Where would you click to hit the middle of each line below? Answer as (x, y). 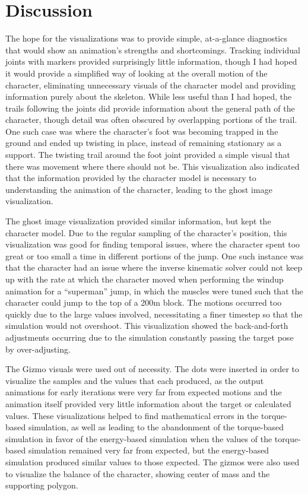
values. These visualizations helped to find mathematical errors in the (132, 415)
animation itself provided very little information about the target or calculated (148, 403)
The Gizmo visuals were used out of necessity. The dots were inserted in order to (153, 369)
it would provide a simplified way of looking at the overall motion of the (136, 73)
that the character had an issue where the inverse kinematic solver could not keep (154, 267)
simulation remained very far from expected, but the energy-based (149, 450)
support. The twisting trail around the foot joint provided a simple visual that (148, 155)
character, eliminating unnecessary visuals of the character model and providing (151, 85)
